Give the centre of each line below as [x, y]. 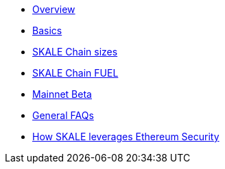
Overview [54, 9]
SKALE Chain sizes [75, 52]
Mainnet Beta [62, 94]
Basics [47, 30]
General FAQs [63, 115]
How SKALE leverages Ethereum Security [126, 136]
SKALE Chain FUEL [75, 73]
